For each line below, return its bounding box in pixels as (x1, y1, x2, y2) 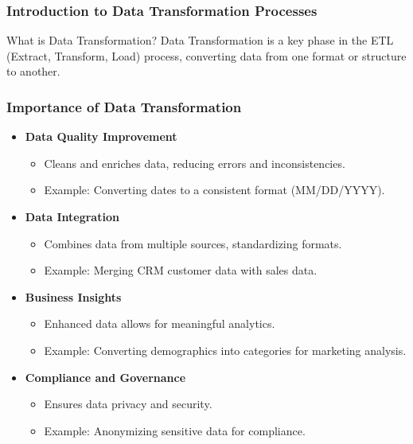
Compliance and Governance (25, 368, 186, 385)
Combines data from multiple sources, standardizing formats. (44, 235, 342, 251)
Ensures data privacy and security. (44, 395, 212, 412)
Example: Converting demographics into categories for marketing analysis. (44, 341, 407, 358)
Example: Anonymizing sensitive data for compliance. (44, 422, 306, 438)
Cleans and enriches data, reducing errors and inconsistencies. (44, 154, 345, 171)
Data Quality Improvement (25, 128, 177, 145)
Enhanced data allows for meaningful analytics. (44, 315, 275, 332)
